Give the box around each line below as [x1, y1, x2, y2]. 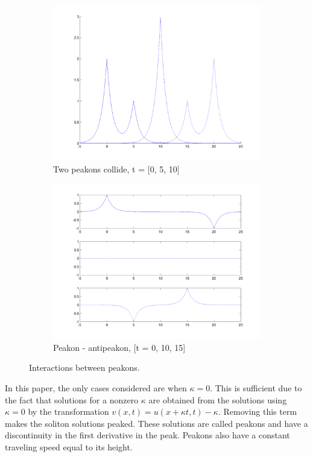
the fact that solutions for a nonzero [5, 393, 139, 406]
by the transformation [28, 405, 109, 418]
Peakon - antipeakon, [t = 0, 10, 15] [53, 341, 186, 353]
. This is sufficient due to [210, 381, 302, 394]
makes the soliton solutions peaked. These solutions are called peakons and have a [5, 417, 308, 429]
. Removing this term [218, 405, 297, 418]
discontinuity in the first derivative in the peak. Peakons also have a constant [5, 429, 290, 441]
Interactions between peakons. [29, 361, 140, 374]
